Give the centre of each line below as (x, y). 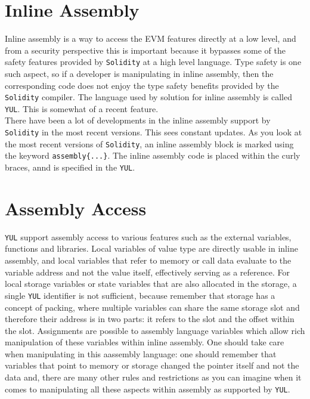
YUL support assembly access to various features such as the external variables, (148, 236)
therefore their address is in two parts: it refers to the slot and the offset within (150, 319)
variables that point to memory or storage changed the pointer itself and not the (152, 365)
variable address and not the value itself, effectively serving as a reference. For (147, 272)
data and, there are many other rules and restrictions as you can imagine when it (153, 377)
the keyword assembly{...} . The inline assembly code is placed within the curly (153, 155)
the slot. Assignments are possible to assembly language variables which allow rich (155, 330)
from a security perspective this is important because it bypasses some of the (145, 50)
